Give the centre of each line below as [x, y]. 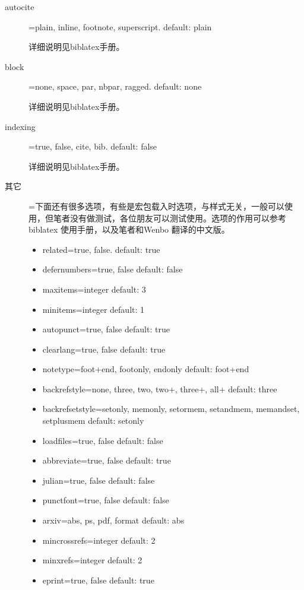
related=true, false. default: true [101, 249]
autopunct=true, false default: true [106, 329]
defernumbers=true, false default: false [113, 269]
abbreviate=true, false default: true [107, 460]
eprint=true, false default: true [98, 580]
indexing [20, 126]
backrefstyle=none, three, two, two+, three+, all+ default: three [160, 388]
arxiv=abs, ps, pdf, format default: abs [113, 520]
